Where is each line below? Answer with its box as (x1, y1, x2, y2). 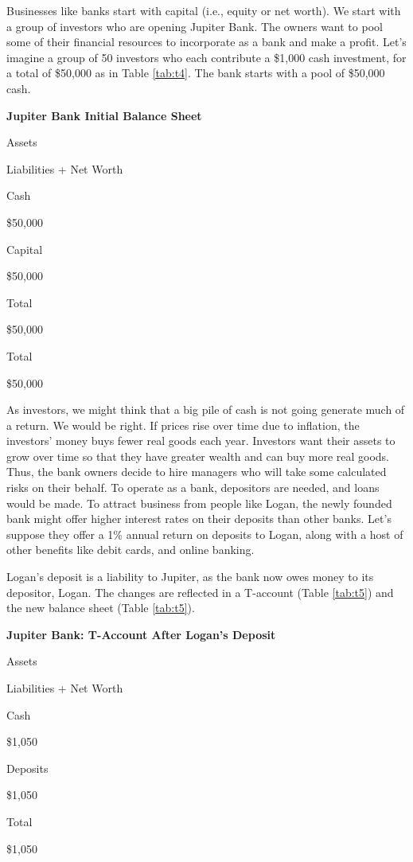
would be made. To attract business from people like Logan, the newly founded (6, 494, 392, 511)
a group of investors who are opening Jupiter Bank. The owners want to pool (6, 18, 383, 34)
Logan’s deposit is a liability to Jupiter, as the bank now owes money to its (6, 568, 374, 585)
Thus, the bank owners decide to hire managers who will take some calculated (6, 463, 387, 480)
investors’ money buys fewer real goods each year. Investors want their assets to (6, 432, 395, 449)
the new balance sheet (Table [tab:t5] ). (6, 599, 195, 616)
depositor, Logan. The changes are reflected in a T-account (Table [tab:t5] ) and (6, 583, 394, 600)
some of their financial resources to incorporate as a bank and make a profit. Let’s (6, 33, 407, 50)
